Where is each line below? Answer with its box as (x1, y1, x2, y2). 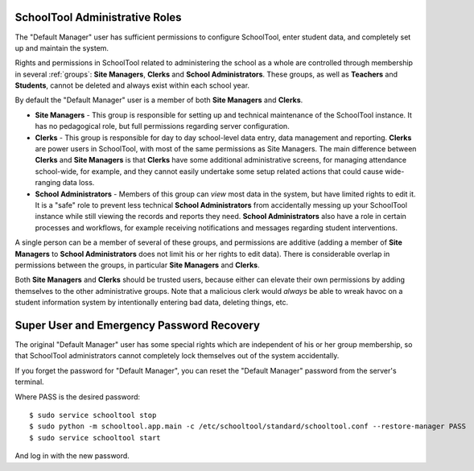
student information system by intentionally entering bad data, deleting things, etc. (14, 298, 289, 308)
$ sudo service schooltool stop (29, 411, 157, 419)
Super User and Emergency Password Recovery (14, 318, 261, 332)
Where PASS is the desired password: (14, 391, 141, 402)
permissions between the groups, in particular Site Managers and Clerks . (14, 260, 261, 270)
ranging (35, 178, 61, 188)
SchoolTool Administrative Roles (14, 10, 182, 24)
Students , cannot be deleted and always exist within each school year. (14, 81, 249, 90)
